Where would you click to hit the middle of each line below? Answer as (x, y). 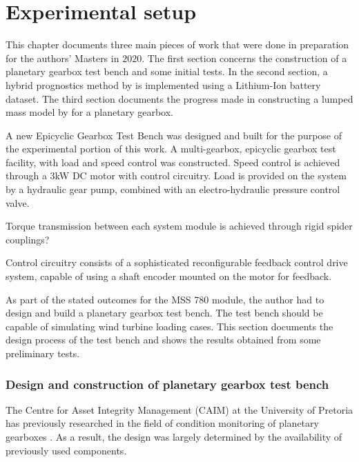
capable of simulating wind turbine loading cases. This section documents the (169, 326)
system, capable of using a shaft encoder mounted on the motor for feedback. (169, 276)
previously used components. (66, 450)
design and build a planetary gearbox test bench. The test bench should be (164, 313)
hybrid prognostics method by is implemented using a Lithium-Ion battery (163, 84)
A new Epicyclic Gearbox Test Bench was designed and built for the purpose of (174, 135)
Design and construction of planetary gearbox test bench (167, 384)
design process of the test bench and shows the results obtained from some (163, 340)
